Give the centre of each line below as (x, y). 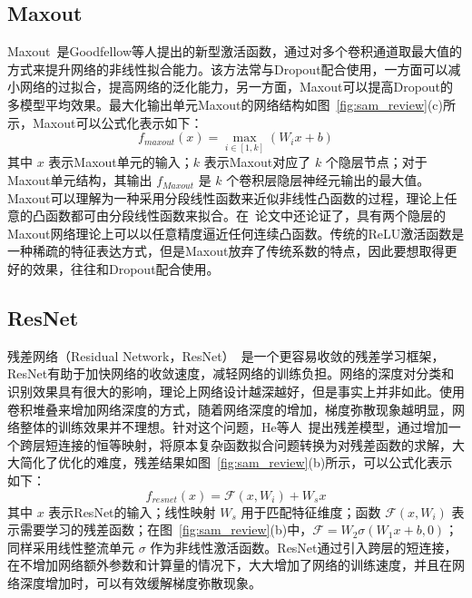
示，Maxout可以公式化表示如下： (105, 122)
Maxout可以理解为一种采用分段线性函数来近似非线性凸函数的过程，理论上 (226, 197)
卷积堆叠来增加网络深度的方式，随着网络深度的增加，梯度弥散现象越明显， (230, 409)
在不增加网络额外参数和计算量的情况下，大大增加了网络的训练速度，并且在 (230, 565)
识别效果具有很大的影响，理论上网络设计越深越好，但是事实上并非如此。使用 (236, 391)
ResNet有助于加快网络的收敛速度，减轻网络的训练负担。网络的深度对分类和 (231, 373)
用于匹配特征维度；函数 (311, 511)
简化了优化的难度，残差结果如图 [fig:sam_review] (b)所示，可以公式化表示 (236, 462)
